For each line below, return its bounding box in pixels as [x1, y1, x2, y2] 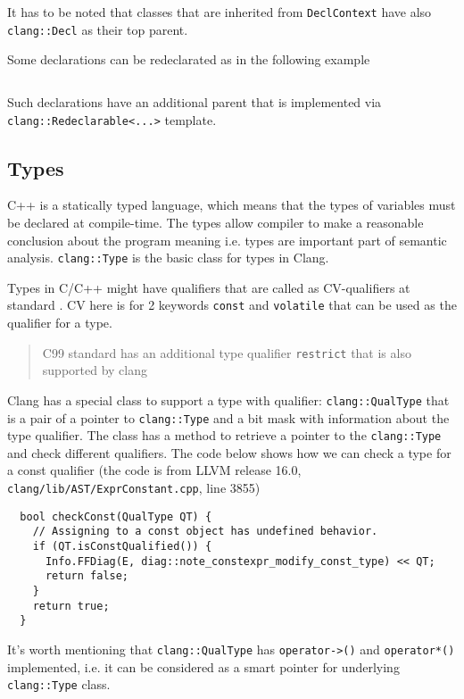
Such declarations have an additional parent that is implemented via [7, 92, 382, 111]
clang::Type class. [7, 675, 111, 694]
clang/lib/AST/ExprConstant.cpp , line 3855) [7, 478, 261, 497]
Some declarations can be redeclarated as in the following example [7, 50, 370, 69]
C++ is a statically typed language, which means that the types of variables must [7, 196, 456, 214]
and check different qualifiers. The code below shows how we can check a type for [7, 443, 452, 462]
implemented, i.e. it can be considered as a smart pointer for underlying [7, 657, 400, 676]
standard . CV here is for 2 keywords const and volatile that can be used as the [7, 295, 457, 314]
